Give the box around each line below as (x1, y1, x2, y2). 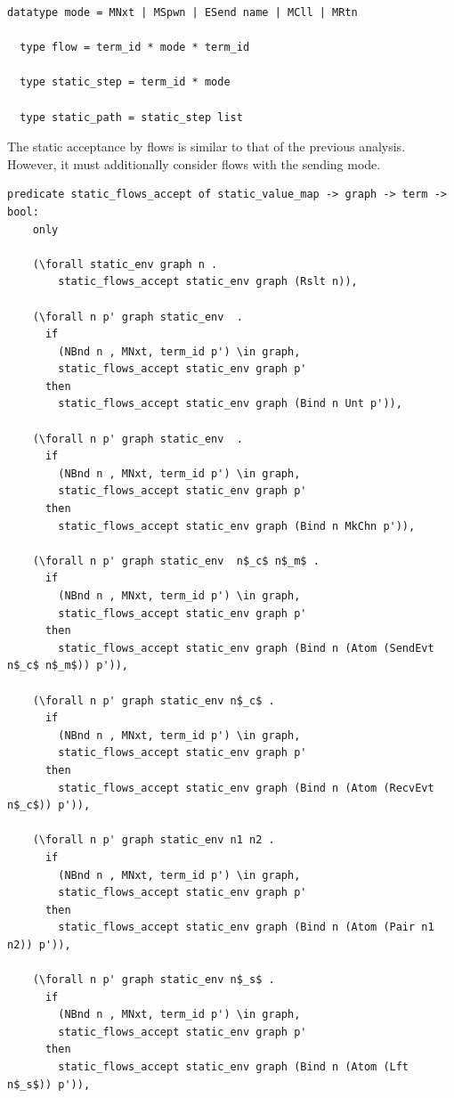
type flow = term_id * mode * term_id (20, 41, 250, 54)
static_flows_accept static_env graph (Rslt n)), (58, 275, 358, 289)
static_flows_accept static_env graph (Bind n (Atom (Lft (58, 1061, 409, 1074)
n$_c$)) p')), (7, 799, 91, 812)
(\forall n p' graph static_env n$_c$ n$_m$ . (32, 554, 320, 567)
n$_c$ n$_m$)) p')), (7, 659, 129, 672)
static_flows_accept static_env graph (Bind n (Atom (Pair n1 (58, 921, 434, 934)
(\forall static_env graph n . (32, 257, 218, 271)
